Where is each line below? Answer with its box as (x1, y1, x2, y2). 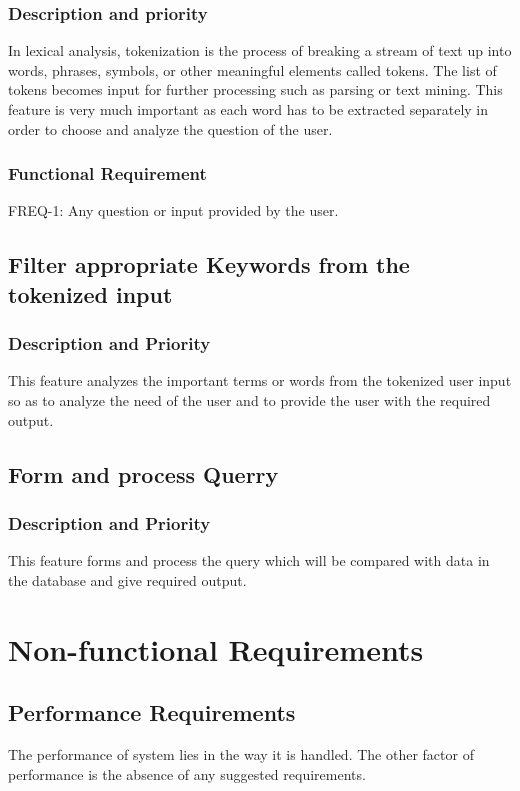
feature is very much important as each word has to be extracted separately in (8, 99, 489, 119)
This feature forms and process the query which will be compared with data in (8, 550, 490, 571)
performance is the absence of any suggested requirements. (8, 763, 366, 784)
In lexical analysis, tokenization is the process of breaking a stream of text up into (8, 40, 512, 61)
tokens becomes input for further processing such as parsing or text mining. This (8, 79, 503, 100)
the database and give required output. (8, 569, 247, 590)
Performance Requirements (8, 697, 296, 728)
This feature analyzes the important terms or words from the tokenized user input (8, 370, 512, 391)
